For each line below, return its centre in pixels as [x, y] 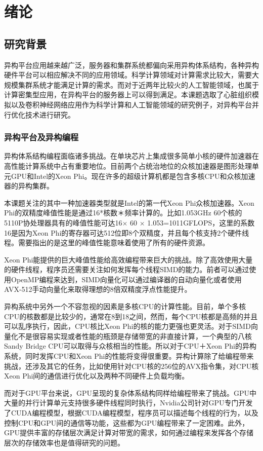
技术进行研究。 [50, 114]
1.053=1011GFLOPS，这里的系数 [201, 222]
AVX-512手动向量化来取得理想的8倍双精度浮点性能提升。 [98, 289]
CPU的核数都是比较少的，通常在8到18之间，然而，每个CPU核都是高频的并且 [131, 316]
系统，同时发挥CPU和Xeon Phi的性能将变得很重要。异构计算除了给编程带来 [129, 356]
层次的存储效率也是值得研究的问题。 [64, 442]
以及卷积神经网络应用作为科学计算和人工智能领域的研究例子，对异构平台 [131, 104]
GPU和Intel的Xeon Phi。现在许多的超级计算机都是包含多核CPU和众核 [126, 176]
